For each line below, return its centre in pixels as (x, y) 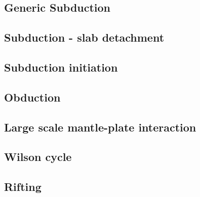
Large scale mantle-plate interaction (100, 127)
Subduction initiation (61, 67)
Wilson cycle (38, 157)
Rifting (23, 187)
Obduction (32, 97)
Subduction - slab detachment (84, 37)
